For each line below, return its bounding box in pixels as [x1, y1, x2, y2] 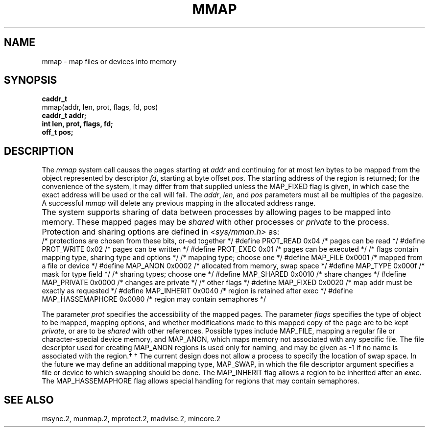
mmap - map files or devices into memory [42, 57, 177, 66]
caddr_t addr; [42, 111, 87, 120]
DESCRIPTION [4, 144, 74, 157]
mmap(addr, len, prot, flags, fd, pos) [42, 103, 158, 112]
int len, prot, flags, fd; [42, 120, 113, 128]
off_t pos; [42, 128, 73, 137]
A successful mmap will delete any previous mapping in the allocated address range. [42, 199, 316, 208]
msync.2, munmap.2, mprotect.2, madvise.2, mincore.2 [42, 414, 220, 423]
